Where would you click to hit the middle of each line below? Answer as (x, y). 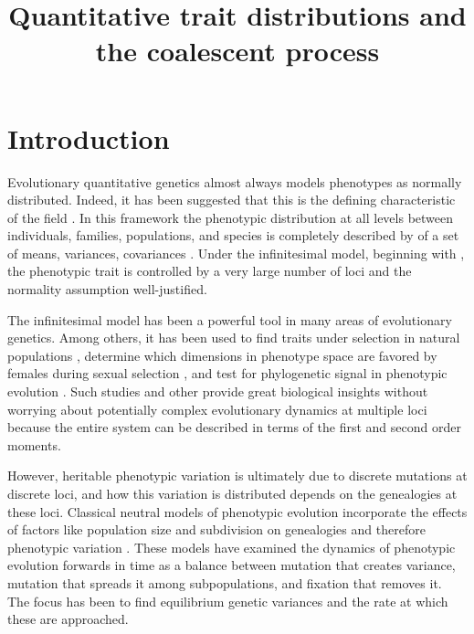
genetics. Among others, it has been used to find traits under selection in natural (234, 338)
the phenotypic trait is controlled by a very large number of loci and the (210, 271)
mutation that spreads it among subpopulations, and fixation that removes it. (225, 582)
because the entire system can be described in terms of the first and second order (234, 427)
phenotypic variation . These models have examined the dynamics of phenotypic (232, 547)
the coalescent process (237, 51)
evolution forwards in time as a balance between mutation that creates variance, (232, 565)
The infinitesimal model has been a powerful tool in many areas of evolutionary (230, 319)
